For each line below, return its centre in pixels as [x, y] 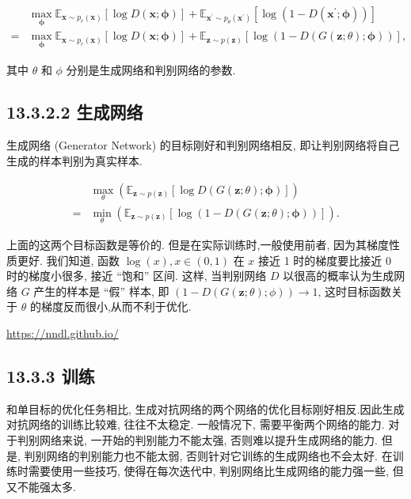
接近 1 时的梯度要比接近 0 [324, 260]
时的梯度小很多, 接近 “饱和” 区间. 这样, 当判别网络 [137, 276]
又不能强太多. [41, 486]
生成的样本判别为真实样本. [74, 160]
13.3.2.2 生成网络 [75, 112]
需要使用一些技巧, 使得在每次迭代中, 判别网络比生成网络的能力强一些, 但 [216, 471]
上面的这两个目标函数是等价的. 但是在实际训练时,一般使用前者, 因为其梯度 [198, 244]
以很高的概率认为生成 [339, 276]
